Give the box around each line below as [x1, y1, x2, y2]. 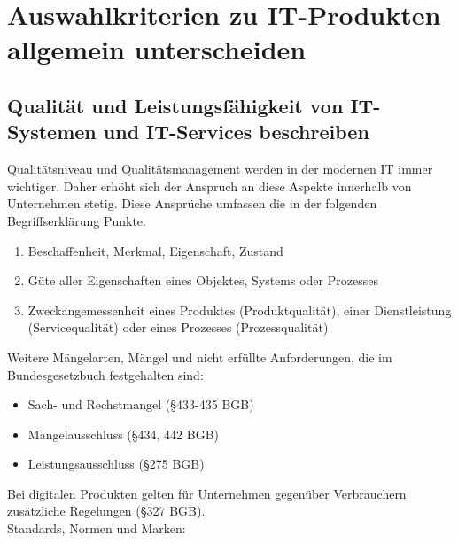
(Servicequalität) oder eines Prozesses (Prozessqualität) [27, 318, 329, 337]
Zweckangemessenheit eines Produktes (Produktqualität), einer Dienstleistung [27, 300, 452, 319]
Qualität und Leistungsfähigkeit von [7, 91, 344, 119]
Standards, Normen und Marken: [7, 519, 186, 538]
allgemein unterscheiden [7, 31, 307, 67]
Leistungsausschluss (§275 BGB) [27, 454, 205, 473]
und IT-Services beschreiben [103, 118, 369, 145]
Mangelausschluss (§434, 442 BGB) [27, 424, 220, 443]
